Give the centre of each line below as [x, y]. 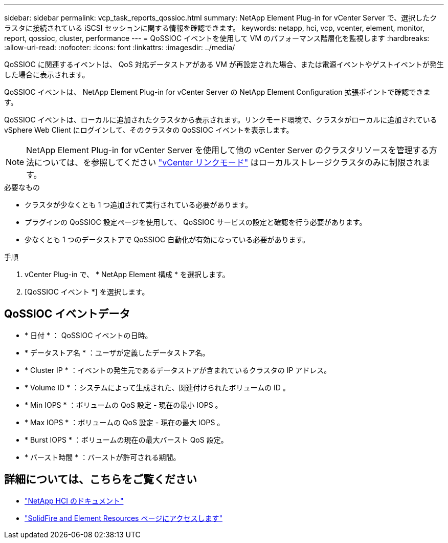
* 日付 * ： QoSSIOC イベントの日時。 [88, 335]
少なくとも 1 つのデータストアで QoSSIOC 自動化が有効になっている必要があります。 [167, 239]
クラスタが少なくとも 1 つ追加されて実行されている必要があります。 [139, 205]
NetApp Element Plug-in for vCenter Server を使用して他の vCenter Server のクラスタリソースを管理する [228, 150]
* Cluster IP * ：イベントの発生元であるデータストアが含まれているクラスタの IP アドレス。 [178, 370]
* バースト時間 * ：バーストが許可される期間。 [103, 457]
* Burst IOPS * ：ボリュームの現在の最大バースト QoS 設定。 [126, 440]
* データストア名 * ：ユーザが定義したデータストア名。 [117, 352]
